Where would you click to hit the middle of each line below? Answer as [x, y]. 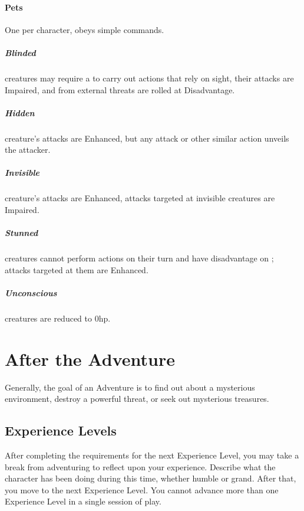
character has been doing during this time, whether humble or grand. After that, [151, 478]
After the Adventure [90, 358]
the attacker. [28, 150]
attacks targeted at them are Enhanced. [77, 269]
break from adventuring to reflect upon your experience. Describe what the [140, 466]
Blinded [20, 52]
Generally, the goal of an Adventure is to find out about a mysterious [130, 387]
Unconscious [31, 292]
